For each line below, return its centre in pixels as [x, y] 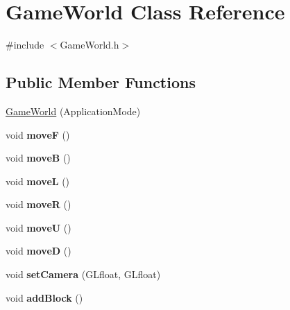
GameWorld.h [89, 45]
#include [25, 45]
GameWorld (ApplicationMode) [73, 111]
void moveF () [38, 134]
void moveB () [38, 158]
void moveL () [38, 181]
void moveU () [39, 227]
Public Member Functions [101, 82]
